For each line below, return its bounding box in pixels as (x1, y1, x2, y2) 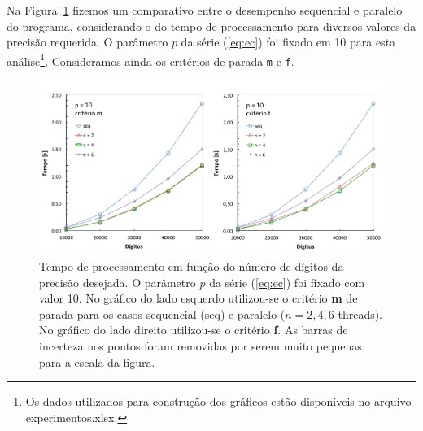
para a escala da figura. (39, 353, 155, 370)
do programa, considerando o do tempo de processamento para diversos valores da (7, 17, 416, 34)
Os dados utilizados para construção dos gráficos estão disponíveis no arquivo (25, 393, 412, 410)
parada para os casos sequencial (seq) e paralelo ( (39, 305, 286, 322)
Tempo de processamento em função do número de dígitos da (39, 257, 344, 274)
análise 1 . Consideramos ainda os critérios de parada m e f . (7, 50, 294, 69)
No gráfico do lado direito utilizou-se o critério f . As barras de (39, 321, 348, 338)
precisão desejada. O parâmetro (39, 273, 196, 290)
